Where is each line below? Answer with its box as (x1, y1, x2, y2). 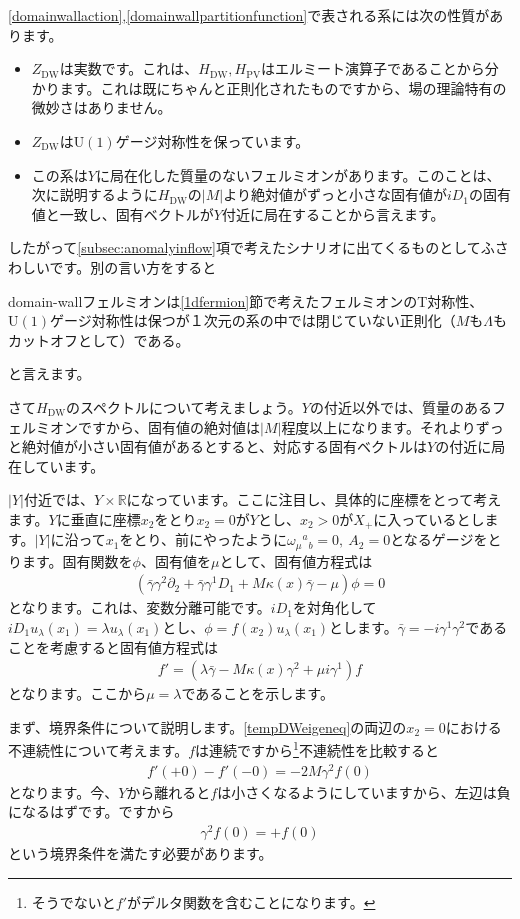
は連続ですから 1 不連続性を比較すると (195, 737, 439, 761)
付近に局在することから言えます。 (221, 203, 445, 224)
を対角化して (292, 597, 377, 618)
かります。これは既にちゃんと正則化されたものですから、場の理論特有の (31, 77, 507, 98)
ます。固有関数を (21, 550, 133, 571)
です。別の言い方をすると (49, 256, 217, 277)
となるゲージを (390, 529, 488, 550)
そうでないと (31, 891, 116, 912)
